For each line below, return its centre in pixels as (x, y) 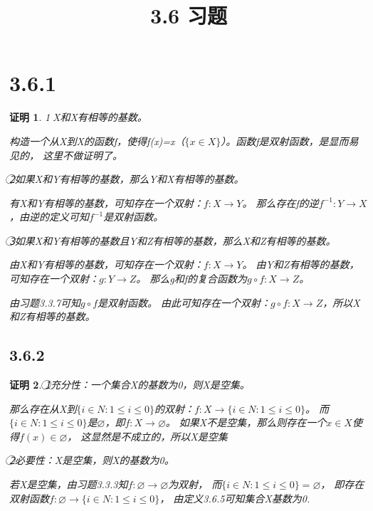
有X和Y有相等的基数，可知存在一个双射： (106, 202)
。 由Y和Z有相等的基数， (301, 264)
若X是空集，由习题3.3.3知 (69, 484)
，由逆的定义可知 (49, 217)
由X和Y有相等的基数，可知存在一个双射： (106, 264)
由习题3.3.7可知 (45, 302)
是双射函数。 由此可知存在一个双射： (184, 302)
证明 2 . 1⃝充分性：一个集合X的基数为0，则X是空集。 (130, 385)
